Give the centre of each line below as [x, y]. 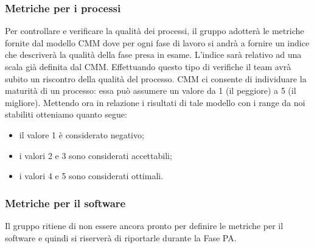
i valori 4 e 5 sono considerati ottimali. [91, 176]
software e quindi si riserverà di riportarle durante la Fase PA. [121, 237]
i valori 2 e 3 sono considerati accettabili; [96, 155]
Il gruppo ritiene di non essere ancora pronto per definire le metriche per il [144, 225]
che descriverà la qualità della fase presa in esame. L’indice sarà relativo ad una [153, 55]
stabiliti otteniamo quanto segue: [66, 114]
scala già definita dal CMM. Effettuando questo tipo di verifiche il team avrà [148, 66]
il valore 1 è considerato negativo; [82, 134]
